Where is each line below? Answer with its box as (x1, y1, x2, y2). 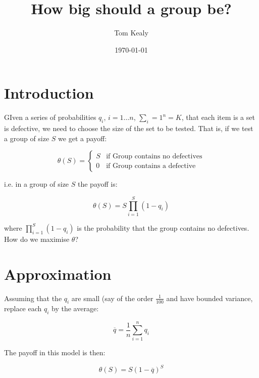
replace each (4, 303, 42, 314)
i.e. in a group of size (4, 179, 69, 189)
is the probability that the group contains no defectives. (77, 222, 249, 233)
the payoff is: (77, 179, 118, 189)
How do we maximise (4, 233, 70, 244)
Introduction (4, 82, 94, 103)
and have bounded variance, (166, 292, 253, 303)
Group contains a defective (112, 162, 196, 170)
